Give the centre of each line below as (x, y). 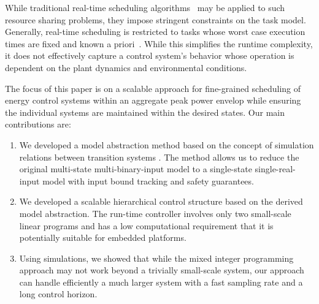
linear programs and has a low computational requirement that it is (146, 225)
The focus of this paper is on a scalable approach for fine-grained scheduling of (153, 88)
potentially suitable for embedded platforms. (103, 237)
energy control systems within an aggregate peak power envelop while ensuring (153, 100)
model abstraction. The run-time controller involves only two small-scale (155, 213)
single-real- (275, 169)
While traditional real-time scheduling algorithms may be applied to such (145, 7)
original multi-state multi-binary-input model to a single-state (136, 169)
